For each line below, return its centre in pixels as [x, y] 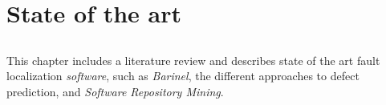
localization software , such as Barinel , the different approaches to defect [183, 76]
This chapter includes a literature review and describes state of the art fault [193, 60]
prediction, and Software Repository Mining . [115, 91]
